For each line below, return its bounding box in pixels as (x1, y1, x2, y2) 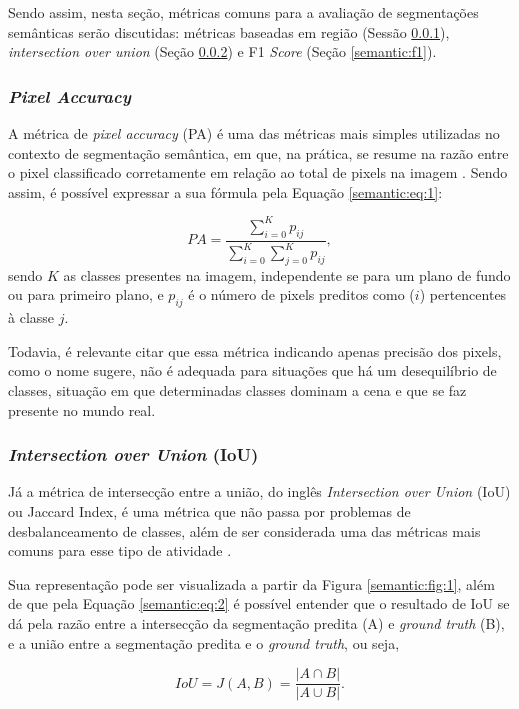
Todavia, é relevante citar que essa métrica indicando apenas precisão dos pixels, (8, 340, 502, 361)
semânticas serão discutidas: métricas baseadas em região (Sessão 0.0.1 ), (8, 21, 450, 42)
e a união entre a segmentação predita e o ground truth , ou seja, (8, 632, 400, 653)
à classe (8, 307, 55, 328)
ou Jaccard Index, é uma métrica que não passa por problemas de (8, 501, 411, 522)
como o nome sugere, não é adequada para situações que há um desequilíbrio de (8, 360, 497, 381)
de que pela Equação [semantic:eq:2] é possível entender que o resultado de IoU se (8, 593, 510, 614)
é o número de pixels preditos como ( (188, 284, 415, 305)
